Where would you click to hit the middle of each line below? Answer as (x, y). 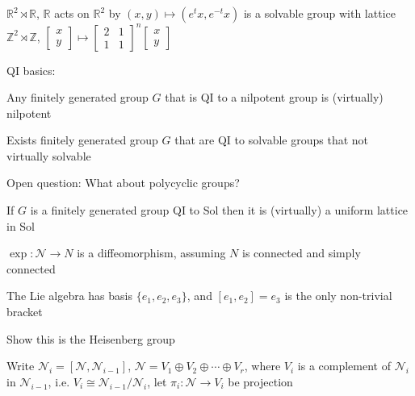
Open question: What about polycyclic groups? (123, 183)
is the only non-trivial (338, 296)
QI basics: (31, 70)
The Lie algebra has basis (70, 296)
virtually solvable (49, 155)
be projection (260, 381)
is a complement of (344, 366)
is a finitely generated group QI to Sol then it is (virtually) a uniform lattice (219, 210)
